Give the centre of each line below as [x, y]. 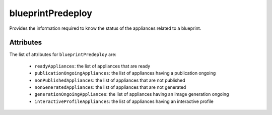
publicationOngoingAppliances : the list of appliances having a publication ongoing [125, 73]
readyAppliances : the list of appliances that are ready [92, 66]
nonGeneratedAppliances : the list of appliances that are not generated [110, 87]
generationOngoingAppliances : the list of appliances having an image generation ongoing [132, 94]
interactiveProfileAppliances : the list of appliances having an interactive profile [124, 101]
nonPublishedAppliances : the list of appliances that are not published [110, 80]
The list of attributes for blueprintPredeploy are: [63, 54]
